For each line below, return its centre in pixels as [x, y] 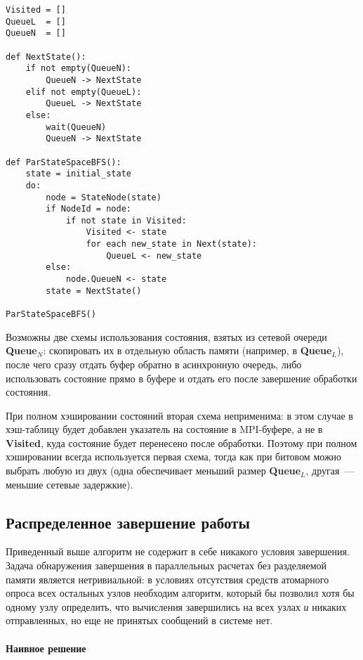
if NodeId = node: [88, 209]
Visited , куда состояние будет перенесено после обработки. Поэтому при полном [181, 442]
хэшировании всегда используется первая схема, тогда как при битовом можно [174, 457]
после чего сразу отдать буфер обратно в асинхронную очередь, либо [154, 364]
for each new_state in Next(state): [171, 244]
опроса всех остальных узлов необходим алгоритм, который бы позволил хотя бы [180, 593]
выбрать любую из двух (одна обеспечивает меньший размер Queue [153, 471]
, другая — [330, 471]
